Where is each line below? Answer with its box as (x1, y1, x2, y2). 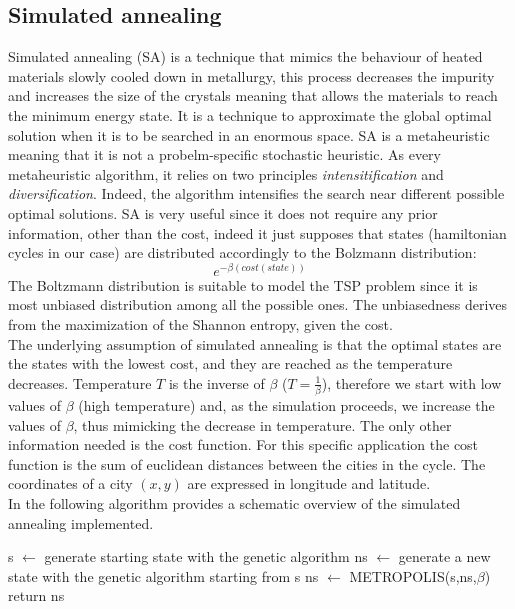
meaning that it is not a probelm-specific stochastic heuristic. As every (8, 144, 441, 165)
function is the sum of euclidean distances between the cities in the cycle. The (8, 453, 486, 474)
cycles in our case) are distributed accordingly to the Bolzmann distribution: (8, 242, 477, 263)
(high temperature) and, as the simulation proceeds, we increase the (78, 395, 495, 416)
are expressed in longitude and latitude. (187, 473, 431, 494)
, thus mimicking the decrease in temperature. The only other (73, 414, 452, 435)
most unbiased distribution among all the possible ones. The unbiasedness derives (8, 294, 508, 315)
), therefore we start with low (321, 372, 502, 393)
